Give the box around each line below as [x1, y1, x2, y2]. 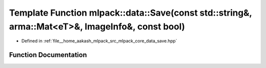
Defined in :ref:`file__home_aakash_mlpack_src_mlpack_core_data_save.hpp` [21, 38, 177, 44]
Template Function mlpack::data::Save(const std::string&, [9, 7, 252, 18]
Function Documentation [9, 51, 87, 59]
